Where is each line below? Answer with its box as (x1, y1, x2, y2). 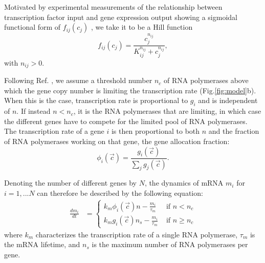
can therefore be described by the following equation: (37, 187, 203, 198)
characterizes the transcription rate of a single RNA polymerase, (35, 229, 238, 239)
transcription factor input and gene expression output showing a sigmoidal (4, 11, 237, 22)
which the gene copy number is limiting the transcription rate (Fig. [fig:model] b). (4, 85, 256, 95)
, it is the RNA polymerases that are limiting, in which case (73, 106, 261, 116)
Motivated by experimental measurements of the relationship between (4, 2, 223, 12)
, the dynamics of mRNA (144, 177, 224, 188)
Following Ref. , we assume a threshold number (4, 75, 152, 86)
